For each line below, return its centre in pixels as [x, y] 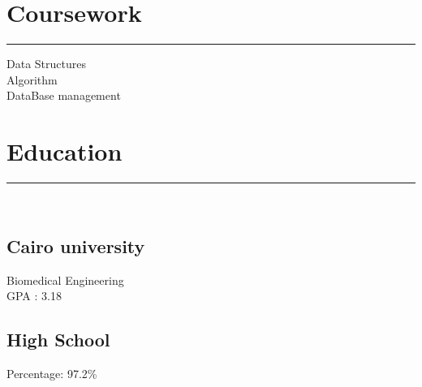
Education [65, 151]
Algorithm [32, 79]
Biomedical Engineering [65, 279]
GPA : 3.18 [34, 296]
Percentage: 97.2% [52, 374]
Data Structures [46, 64]
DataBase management [64, 95]
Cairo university [76, 246]
